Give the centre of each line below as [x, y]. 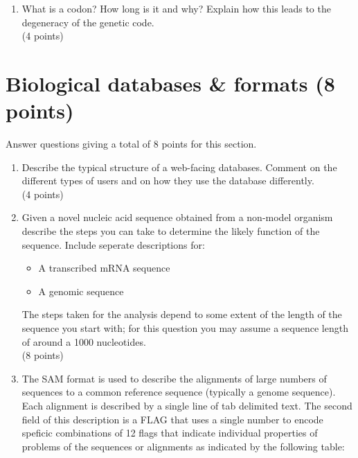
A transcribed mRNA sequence [104, 268]
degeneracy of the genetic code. [88, 22]
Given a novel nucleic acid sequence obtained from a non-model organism [177, 217]
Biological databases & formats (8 [170, 83]
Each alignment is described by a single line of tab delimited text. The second [187, 405]
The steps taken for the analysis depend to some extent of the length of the [182, 314]
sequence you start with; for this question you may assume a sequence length [185, 328]
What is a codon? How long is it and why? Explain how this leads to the [176, 8]
